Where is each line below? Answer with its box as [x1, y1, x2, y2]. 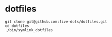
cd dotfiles [5, 23, 29, 28]
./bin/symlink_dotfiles [5, 27, 53, 32]
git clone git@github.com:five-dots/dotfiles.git [5, 19, 108, 24]
